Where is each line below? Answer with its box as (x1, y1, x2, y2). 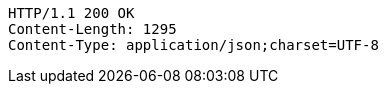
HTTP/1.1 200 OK (8, 5, 135, 21)
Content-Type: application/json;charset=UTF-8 (8, 37, 379, 53)
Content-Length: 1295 (8, 21, 177, 37)
